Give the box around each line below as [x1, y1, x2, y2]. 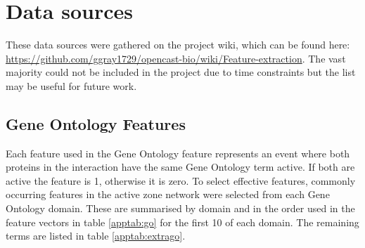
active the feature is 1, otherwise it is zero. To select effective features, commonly [6, 173, 356, 188]
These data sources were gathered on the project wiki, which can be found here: [6, 37, 350, 52]
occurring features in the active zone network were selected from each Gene [6, 187, 330, 202]
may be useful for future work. [6, 78, 137, 93]
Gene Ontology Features [6, 112, 186, 134]
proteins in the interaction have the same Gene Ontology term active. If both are [6, 159, 355, 174]
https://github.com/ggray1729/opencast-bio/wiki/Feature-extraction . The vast [6, 51, 346, 65]
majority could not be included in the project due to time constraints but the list [6, 65, 356, 79]
